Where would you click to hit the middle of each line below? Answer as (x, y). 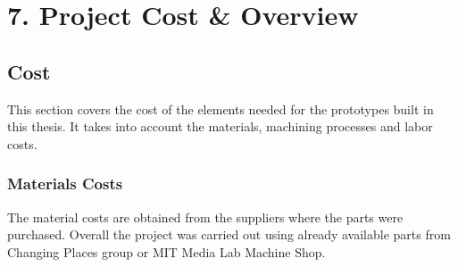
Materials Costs (65, 184)
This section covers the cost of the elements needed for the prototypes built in (221, 108)
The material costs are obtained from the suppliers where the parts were (205, 217)
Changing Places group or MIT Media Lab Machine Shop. (167, 251)
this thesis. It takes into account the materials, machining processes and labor (220, 126)
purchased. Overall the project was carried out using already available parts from (229, 234)
